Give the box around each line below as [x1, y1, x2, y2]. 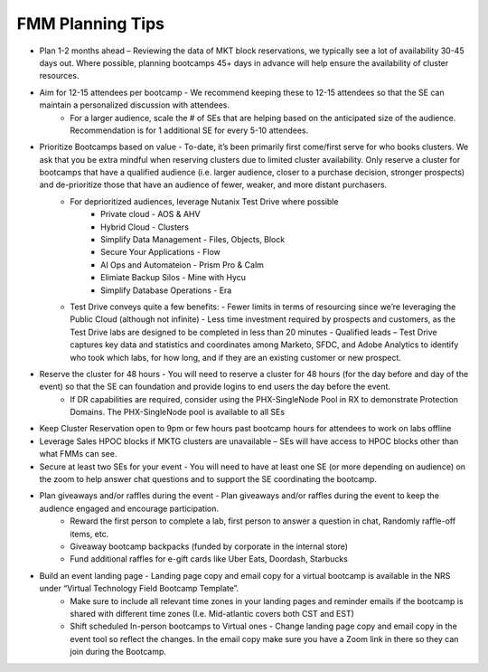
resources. [39, 71, 80, 81]
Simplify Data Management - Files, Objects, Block [100, 234, 286, 245]
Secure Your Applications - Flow [100, 247, 221, 258]
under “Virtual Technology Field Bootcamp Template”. [39, 583, 239, 594]
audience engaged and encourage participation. [39, 503, 219, 514]
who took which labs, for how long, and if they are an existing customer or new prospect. [70, 352, 402, 363]
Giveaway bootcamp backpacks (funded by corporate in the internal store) [70, 541, 348, 552]
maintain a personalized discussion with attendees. [39, 99, 230, 110]
